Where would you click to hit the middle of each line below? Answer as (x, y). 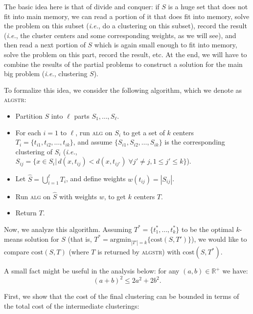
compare (17, 252)
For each (28, 132)
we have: (235, 271)
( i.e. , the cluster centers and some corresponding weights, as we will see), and (120, 35)
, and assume (93, 142)
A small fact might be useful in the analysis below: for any (92, 271)
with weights (78, 196)
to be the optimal (207, 229)
